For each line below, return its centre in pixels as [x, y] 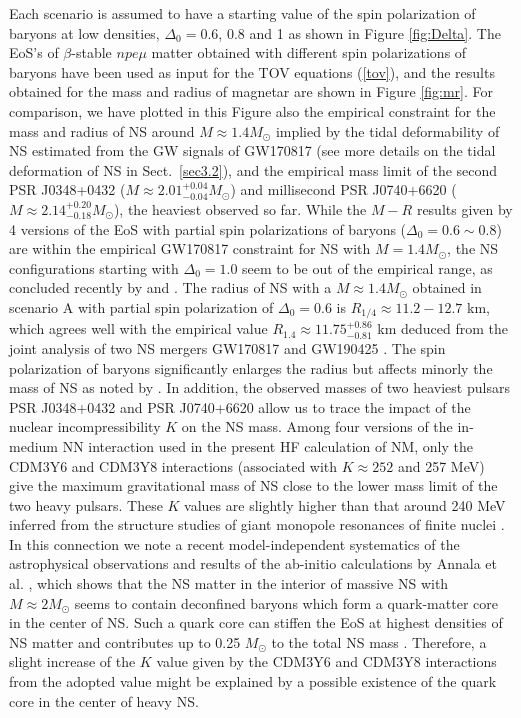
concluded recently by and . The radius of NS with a [170, 287]
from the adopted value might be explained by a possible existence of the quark [253, 681]
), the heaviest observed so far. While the [240, 208]
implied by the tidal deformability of [387, 130]
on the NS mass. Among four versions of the [317, 426]
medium [33, 445]
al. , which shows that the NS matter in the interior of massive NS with [229, 583]
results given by [464, 208]
